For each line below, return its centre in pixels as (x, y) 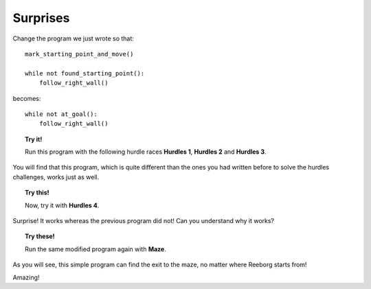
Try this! (37, 193)
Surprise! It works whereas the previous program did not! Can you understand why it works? (144, 221)
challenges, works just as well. (56, 177)
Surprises (41, 18)
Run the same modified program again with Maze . (95, 249)
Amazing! (26, 277)
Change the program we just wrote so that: (73, 38)
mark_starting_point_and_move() (79, 54)
